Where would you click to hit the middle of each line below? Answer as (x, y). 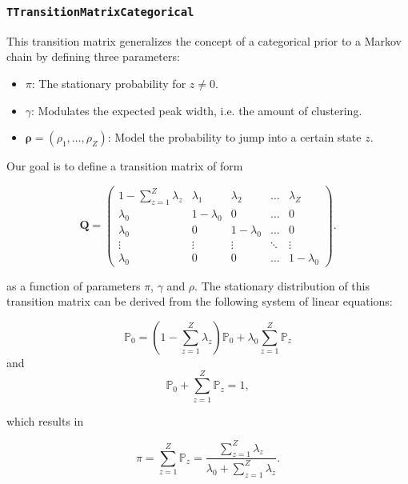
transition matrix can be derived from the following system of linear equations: (200, 301)
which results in (45, 420)
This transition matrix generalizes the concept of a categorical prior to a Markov (204, 40)
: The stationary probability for (109, 83)
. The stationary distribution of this (282, 285)
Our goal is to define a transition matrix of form (125, 166)
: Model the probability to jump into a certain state (234, 137)
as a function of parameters (74, 285)
